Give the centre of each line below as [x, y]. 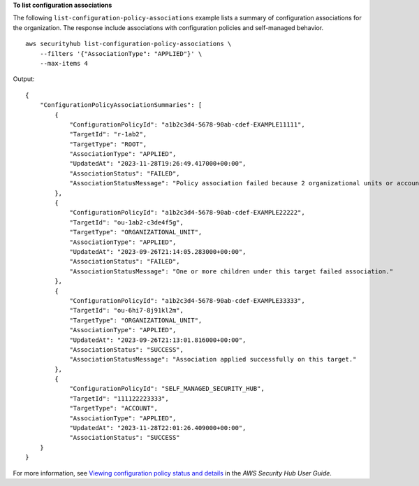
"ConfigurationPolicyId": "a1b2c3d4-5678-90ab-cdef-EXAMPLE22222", [187, 213]
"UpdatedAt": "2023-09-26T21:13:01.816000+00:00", [158, 340]
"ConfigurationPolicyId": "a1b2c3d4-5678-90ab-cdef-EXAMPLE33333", [187, 300]
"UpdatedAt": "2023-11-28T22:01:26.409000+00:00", [158, 428]
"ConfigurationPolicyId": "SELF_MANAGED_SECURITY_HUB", [167, 389]
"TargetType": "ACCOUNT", [114, 408]
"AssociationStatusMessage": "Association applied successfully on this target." [213, 359]
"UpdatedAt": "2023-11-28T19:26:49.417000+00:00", [158, 164]
